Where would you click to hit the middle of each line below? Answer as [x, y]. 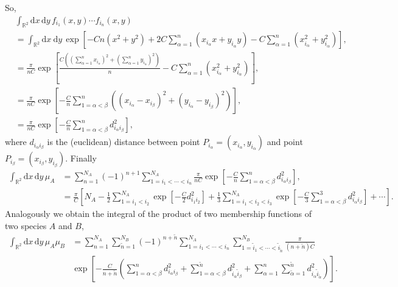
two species [26, 226]
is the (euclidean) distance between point [124, 142]
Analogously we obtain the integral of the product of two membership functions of [158, 214]
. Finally [81, 158]
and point [285, 142]
